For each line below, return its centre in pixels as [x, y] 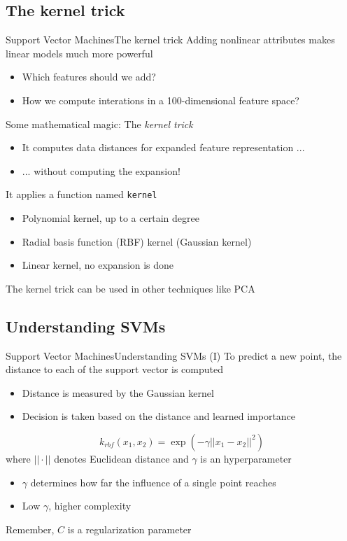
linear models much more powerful [79, 53]
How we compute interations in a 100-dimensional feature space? [161, 100]
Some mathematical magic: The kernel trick [99, 124]
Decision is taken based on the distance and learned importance [159, 416]
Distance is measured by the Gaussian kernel [118, 392]
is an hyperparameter [246, 458]
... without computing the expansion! [101, 170]
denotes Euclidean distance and [121, 458]
